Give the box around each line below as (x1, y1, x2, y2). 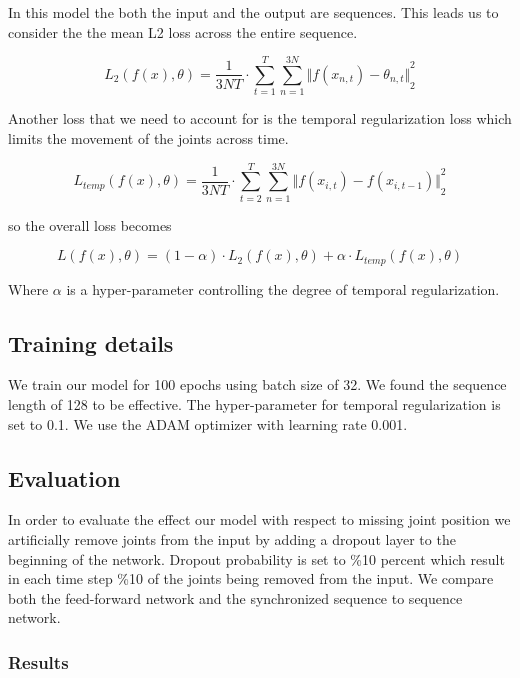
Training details (8, 327, 174, 358)
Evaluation (8, 462, 121, 493)
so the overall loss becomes (8, 214, 172, 235)
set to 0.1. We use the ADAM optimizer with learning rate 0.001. (8, 413, 408, 434)
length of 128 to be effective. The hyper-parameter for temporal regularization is (8, 394, 501, 415)
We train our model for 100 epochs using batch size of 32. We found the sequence (8, 374, 507, 395)
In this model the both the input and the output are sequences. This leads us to (8, 2, 499, 22)
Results (8, 649, 69, 674)
